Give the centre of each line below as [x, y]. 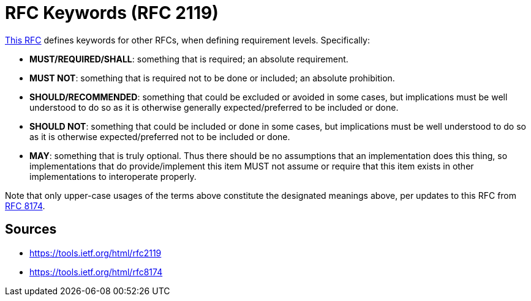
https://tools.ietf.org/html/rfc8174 [96, 272]
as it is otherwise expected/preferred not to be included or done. [160, 136]
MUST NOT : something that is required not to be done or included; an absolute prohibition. [212, 78]
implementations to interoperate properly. [113, 176]
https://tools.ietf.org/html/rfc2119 [96, 253]
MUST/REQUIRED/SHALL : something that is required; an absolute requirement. [189, 59]
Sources [31, 229]
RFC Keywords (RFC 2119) [112, 13]
